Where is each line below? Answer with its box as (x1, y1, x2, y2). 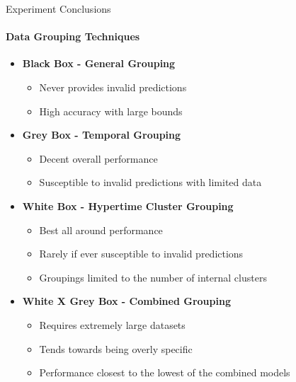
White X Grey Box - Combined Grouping (22, 294, 231, 308)
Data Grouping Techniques (6, 29, 140, 44)
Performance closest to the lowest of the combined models (39, 365, 290, 380)
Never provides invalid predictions (39, 79, 187, 94)
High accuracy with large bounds (39, 103, 183, 118)
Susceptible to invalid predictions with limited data (39, 175, 262, 190)
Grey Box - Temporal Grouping (22, 127, 181, 142)
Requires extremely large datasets (39, 317, 186, 332)
